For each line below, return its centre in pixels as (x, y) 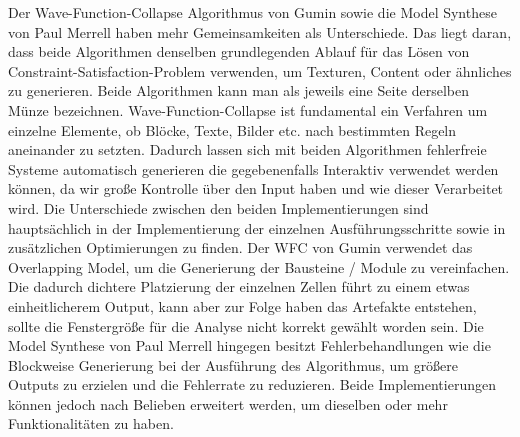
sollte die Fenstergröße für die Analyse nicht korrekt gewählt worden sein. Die (246, 325)
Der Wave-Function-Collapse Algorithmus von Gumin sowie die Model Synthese (252, 12)
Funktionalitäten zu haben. (91, 423)
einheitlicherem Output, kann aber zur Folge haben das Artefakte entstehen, (242, 305)
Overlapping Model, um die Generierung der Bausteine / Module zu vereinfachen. (259, 266)
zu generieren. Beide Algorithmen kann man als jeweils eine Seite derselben (238, 90)
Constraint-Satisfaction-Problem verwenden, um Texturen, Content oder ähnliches (260, 70)
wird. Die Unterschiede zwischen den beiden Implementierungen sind (218, 207)
